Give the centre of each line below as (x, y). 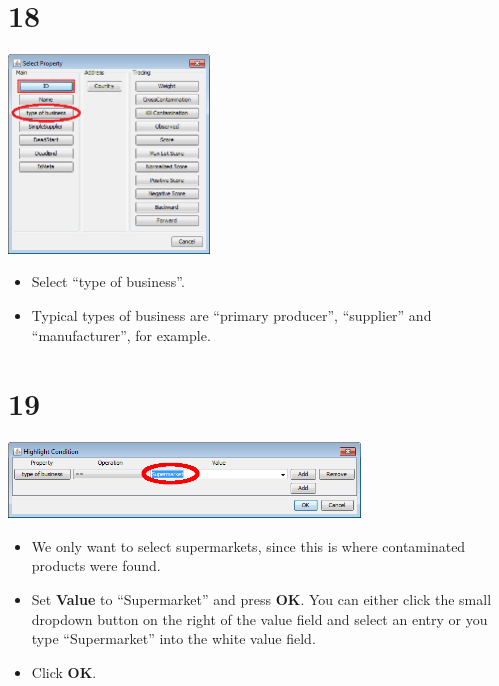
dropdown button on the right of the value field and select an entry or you (259, 618)
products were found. (96, 565)
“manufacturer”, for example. (121, 334)
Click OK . (64, 671)
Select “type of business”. (108, 281)
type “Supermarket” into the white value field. (173, 638)
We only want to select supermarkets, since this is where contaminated (248, 545)
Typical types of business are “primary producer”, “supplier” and (231, 314)
